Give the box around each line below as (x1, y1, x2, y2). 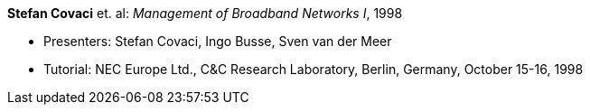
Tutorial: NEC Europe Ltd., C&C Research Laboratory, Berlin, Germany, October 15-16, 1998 (43, 61, 584, 77)
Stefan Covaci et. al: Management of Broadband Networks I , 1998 (7, 5, 403, 21)
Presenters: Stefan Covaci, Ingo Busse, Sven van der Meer (43, 33, 392, 49)
